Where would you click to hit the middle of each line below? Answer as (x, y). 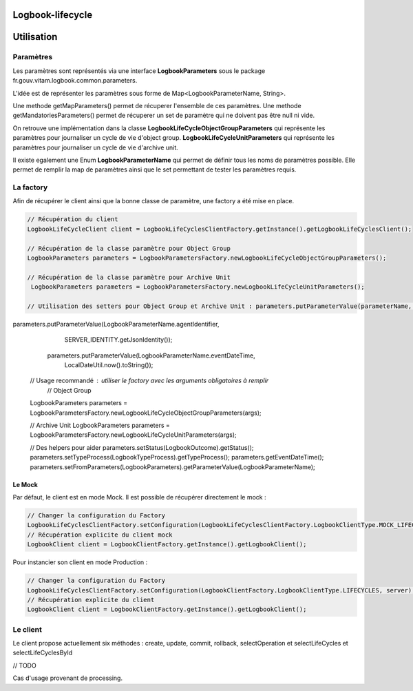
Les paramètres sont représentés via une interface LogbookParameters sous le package (139, 71)
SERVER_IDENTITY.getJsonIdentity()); (118, 340)
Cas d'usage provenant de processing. (68, 678)
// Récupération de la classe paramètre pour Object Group (129, 248)
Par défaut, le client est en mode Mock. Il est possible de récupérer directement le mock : (139, 497)
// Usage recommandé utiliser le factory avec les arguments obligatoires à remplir (149, 381)
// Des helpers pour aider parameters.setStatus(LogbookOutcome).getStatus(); (142, 447)
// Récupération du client (73, 219)
